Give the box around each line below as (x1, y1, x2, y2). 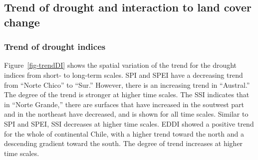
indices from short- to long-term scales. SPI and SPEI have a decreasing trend (4, 69, 243, 80)
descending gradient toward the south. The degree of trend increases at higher (4, 138, 243, 149)
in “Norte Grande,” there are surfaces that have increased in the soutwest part (4, 99, 244, 109)
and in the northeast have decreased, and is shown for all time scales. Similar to (4, 109, 249, 119)
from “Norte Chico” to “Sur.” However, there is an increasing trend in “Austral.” (4, 79, 250, 90)
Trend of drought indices (4, 40, 106, 53)
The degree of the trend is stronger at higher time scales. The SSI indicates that (4, 89, 250, 100)
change (4, 14, 40, 29)
